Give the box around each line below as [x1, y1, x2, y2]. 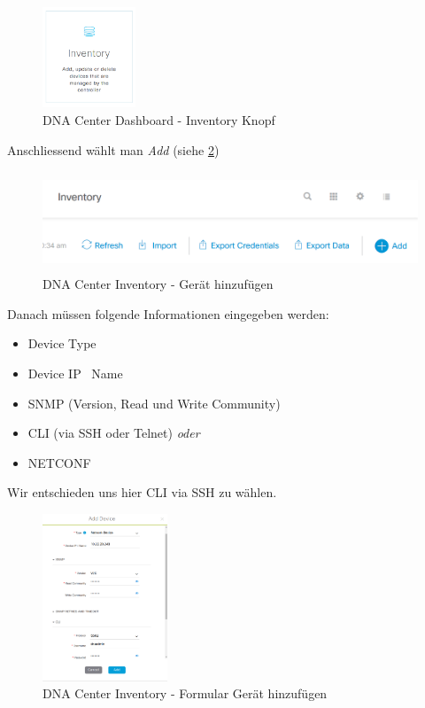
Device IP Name [27, 363, 123, 382]
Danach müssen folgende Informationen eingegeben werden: [7, 304, 329, 323]
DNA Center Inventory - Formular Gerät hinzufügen [42, 684, 328, 703]
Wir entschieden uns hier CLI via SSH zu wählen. [7, 483, 277, 502]
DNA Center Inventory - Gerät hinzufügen [42, 275, 274, 293]
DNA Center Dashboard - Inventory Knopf [42, 110, 275, 128]
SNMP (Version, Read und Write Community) [27, 393, 281, 412]
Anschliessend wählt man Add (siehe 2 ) [7, 140, 220, 159]
